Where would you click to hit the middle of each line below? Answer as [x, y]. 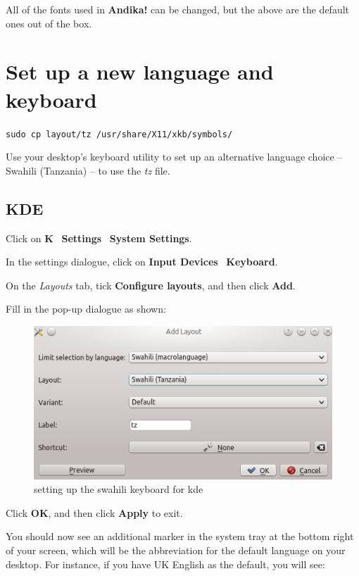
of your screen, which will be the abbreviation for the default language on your [176, 550]
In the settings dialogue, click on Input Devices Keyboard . [142, 262]
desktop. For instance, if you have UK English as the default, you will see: [165, 564]
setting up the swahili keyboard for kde [119, 489]
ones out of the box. [49, 23]
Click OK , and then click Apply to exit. [94, 512]
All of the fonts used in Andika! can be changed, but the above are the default [178, 9]
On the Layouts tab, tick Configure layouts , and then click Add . [151, 285]
